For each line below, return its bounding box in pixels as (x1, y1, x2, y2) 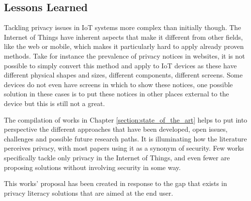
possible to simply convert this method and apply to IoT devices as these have (4, 60, 237, 70)
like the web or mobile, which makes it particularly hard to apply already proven (4, 41, 244, 51)
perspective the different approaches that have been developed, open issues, (4, 124, 228, 134)
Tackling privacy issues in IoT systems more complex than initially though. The (4, 22, 241, 32)
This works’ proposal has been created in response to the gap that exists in (4, 178, 227, 188)
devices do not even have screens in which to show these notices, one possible (4, 79, 233, 89)
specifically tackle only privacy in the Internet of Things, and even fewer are (4, 152, 230, 162)
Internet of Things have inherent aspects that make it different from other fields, (4, 31, 243, 42)
